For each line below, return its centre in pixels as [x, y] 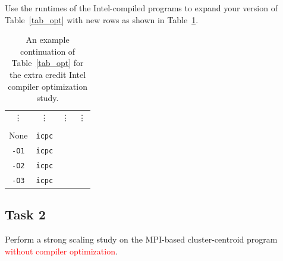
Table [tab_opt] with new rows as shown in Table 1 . [102, 19]
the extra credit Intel [48, 74]
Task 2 [25, 214]
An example [48, 40]
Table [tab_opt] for [48, 63]
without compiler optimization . [61, 251]
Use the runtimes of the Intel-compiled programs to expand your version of [141, 8]
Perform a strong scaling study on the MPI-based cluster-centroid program [141, 239]
